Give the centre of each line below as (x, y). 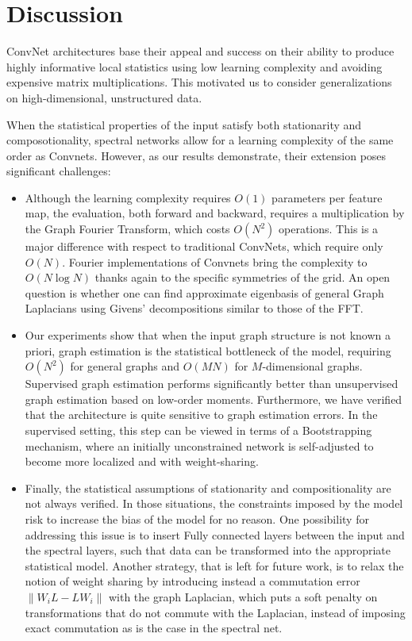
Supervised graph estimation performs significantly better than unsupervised (212, 384)
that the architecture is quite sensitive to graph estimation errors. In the (201, 415)
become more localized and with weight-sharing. (142, 461)
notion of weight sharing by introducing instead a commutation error (193, 581)
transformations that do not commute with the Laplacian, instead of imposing (215, 612)
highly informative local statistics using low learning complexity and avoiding (194, 66)
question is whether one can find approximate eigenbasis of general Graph (204, 292)
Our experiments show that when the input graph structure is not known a (208, 335)
